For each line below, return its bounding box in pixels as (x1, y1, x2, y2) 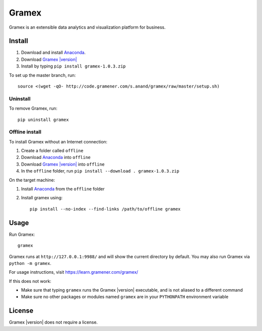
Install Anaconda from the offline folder (21, 186, 105, 192)
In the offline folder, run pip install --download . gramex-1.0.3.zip (21, 168, 180, 174)
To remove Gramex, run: (9, 105, 58, 111)
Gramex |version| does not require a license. (9, 319, 98, 325)
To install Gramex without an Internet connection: (9, 139, 108, 144)
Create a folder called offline (21, 148, 83, 154)
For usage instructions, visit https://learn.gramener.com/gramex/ (9, 269, 138, 275)
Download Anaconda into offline (21, 155, 91, 160)
